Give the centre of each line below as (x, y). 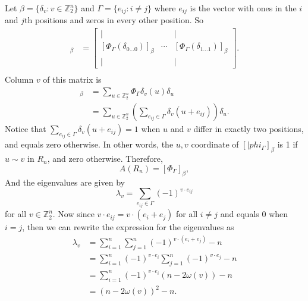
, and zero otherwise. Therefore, (105, 159)
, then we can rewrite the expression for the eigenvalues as (128, 227)
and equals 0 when (254, 214)
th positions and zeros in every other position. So (114, 20)
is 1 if (287, 144)
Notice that (26, 128)
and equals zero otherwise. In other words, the (89, 144)
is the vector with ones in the (243, 8)
